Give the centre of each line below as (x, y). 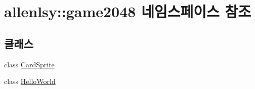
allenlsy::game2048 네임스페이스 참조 (127, 11)
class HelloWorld (30, 81)
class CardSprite (29, 64)
